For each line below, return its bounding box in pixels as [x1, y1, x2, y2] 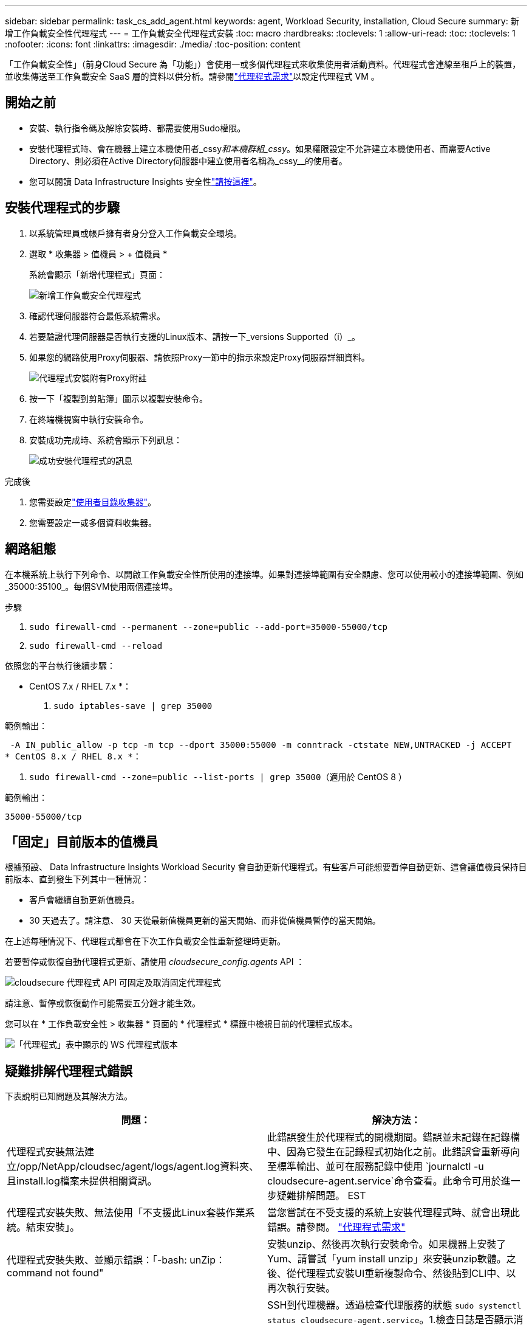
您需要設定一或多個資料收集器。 [29, 517, 157, 528]
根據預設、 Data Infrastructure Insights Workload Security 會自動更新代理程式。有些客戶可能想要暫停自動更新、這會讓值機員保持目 [5, 862, 527, 873]
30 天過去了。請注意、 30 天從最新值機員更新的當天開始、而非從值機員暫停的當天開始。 [29, 915, 381, 926]
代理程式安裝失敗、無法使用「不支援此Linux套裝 [7, 1206, 226, 1219]
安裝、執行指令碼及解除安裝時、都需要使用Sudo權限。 [29, 122, 246, 133]
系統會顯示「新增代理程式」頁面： [29, 269, 165, 280]
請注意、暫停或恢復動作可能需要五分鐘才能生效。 [5, 998, 200, 1009]
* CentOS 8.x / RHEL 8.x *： [5, 751, 142, 761]
